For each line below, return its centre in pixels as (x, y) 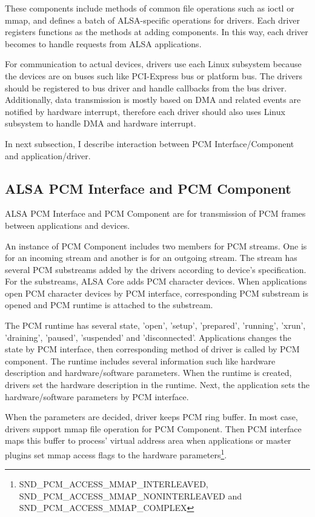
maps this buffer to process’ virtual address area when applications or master (148, 440)
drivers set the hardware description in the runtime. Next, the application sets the (157, 385)
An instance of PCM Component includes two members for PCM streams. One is (156, 245)
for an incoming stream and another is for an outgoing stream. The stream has (151, 258)
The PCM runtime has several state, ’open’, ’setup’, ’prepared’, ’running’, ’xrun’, (155, 325)
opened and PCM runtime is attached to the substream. (109, 305)
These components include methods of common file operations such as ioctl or (150, 8)
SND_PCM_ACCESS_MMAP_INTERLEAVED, (114, 484)
